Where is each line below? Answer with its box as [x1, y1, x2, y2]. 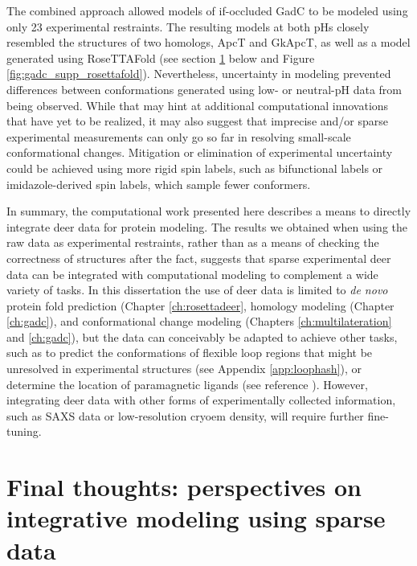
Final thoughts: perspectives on [6, 470, 362, 503]
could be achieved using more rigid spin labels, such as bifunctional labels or [6, 159, 383, 176]
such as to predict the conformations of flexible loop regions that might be [6, 344, 373, 361]
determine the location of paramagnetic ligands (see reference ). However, [6, 375, 368, 392]
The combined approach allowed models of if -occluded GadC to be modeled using [6, 2, 408, 18]
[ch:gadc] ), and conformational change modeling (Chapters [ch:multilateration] [6, 313, 392, 330]
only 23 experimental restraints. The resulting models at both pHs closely [6, 18, 370, 35]
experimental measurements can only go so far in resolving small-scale [6, 128, 351, 145]
